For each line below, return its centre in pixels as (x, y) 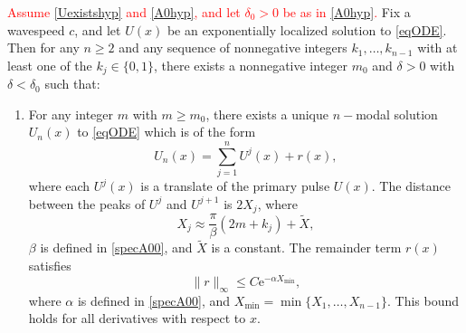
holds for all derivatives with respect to (137, 318)
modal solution (397, 114)
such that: (72, 84)
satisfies (50, 266)
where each (59, 186)
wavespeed (36, 29)
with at (437, 48)
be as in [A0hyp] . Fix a (347, 12)
